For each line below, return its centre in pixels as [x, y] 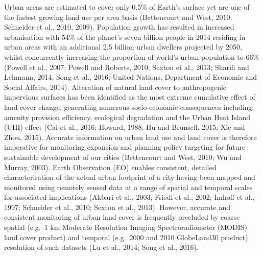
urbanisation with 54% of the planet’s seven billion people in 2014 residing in [125, 37]
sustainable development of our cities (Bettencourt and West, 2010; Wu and [123, 157]
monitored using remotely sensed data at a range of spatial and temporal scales [128, 187]
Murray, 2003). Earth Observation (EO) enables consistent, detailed [110, 167]
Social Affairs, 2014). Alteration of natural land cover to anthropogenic [115, 87]
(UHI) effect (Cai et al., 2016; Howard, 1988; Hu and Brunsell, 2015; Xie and [125, 127]
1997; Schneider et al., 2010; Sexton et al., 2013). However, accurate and [117, 207]
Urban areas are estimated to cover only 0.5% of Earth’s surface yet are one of [127, 7]
